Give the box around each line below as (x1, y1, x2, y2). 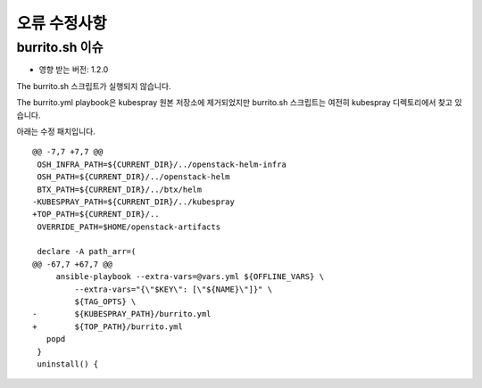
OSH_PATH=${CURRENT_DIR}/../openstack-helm (37, 172, 231, 182)
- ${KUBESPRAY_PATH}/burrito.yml (32, 309, 212, 319)
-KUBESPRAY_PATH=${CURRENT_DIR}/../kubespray (32, 196, 236, 207)
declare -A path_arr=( (37, 246, 137, 257)
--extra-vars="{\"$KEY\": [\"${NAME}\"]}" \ (74, 284, 272, 294)
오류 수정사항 (16, 13, 107, 33)
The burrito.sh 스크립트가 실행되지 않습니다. (16, 80, 171, 91)
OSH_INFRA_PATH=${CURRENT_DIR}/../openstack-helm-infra (37, 159, 287, 169)
